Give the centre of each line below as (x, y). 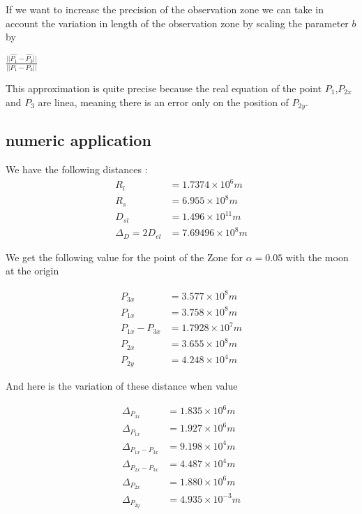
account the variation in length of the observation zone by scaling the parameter (177, 23)
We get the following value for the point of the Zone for (124, 257)
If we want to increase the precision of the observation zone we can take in (165, 9)
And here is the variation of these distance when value (122, 385)
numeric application (78, 140)
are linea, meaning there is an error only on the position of (163, 102)
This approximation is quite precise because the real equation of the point (164, 88)
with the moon (317, 257)
